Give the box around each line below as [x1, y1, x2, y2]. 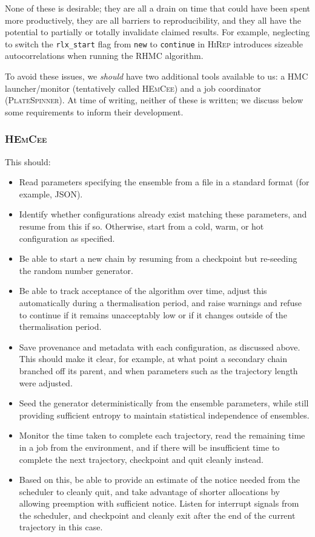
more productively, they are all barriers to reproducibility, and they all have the [5, 13, 301, 26]
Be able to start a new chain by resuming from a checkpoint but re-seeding [19, 252, 297, 265]
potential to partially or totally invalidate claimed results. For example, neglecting [5, 26, 310, 38]
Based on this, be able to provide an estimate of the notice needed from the [19, 473, 300, 486]
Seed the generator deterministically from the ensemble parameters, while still [19, 397, 309, 409]
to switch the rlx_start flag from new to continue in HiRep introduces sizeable [5, 37, 303, 50]
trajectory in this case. [19, 521, 103, 533]
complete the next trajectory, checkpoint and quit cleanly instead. [19, 453, 264, 465]
